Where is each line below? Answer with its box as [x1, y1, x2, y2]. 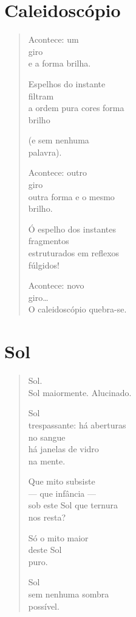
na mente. [28, 454, 66, 467]
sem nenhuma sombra [28, 588, 109, 601]
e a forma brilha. [28, 57, 91, 70]
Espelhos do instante [28, 77, 106, 90]
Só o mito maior [28, 531, 89, 544]
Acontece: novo [28, 279, 84, 292]
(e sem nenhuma [28, 134, 89, 146]
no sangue [28, 430, 66, 443]
